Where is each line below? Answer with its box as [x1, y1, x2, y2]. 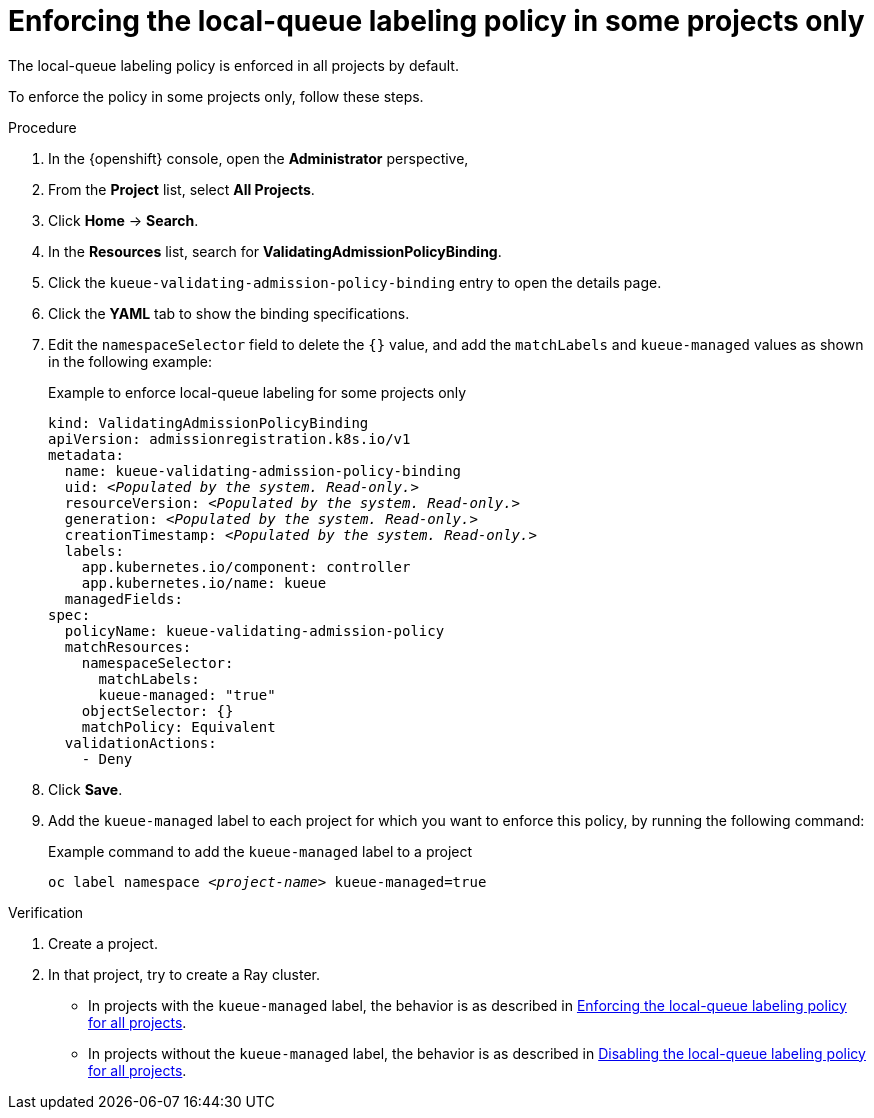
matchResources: [64, 638, 192, 655]
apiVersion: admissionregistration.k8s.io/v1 [48, 430, 411, 447]
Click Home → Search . [48, 211, 199, 229]
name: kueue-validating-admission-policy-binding [64, 462, 462, 479]
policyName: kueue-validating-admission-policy [64, 622, 445, 639]
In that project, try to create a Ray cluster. [48, 965, 320, 983]
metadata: [48, 446, 124, 463]
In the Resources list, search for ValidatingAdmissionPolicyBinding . [48, 242, 502, 260]
